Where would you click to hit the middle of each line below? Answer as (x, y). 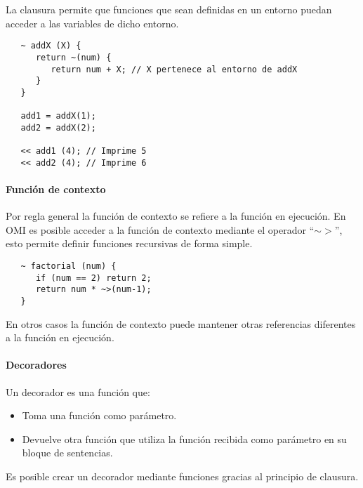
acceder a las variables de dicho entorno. (92, 23)
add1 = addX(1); (58, 116)
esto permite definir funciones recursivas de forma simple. (129, 243)
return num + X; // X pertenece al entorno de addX (174, 69)
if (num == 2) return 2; (93, 278)
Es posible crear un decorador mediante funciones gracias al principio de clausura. (182, 476)
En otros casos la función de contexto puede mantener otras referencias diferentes (181, 323)
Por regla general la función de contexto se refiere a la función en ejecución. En (176, 216)
